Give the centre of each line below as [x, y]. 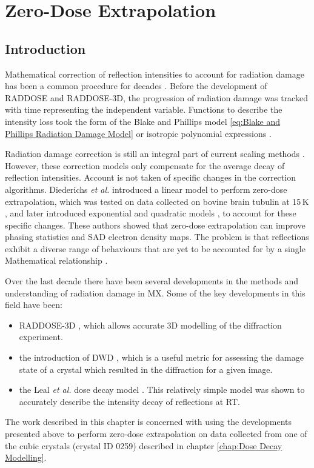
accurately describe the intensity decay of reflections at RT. [129, 401]
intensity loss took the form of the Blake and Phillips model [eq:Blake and [143, 121]
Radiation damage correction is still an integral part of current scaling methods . [155, 154]
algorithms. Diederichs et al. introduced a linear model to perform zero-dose [146, 189]
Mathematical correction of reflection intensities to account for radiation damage [155, 74]
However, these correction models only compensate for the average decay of [145, 165]
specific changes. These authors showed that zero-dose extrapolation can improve [155, 225]
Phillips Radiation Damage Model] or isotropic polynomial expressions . [138, 133]
